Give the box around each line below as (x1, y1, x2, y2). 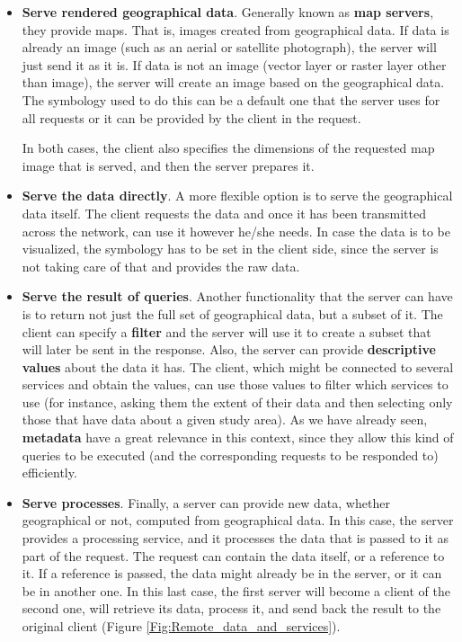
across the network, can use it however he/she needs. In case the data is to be (22, 221, 450, 240)
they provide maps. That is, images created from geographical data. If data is (22, 20, 449, 39)
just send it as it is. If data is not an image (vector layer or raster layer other (22, 55, 447, 74)
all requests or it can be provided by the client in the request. (22, 108, 361, 127)
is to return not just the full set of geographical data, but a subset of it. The (22, 304, 443, 323)
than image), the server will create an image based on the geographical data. (22, 73, 445, 92)
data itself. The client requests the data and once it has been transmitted (22, 203, 427, 222)
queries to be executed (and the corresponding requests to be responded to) (22, 445, 439, 464)
